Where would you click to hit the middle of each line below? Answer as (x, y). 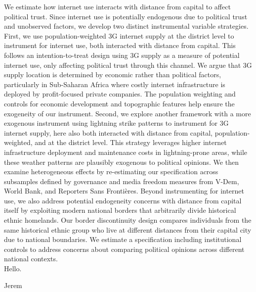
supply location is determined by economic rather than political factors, (113, 74)
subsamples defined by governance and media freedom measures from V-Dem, (122, 181)
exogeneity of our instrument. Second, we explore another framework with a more (128, 113)
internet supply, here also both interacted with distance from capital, (108, 132)
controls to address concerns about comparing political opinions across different (124, 249)
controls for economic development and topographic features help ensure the (119, 103)
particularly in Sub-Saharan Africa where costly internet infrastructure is (115, 84)
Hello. (13, 268)
